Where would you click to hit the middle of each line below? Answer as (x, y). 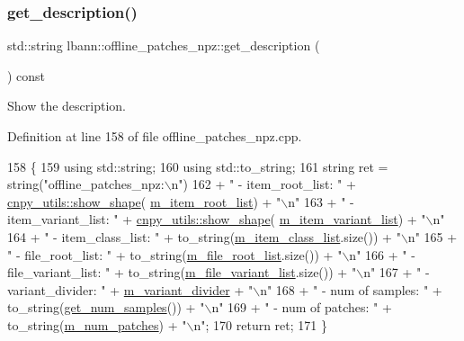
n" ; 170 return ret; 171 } (260, 324)
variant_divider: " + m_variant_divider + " (130, 289)
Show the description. (67, 106)
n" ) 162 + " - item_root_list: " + (263, 184)
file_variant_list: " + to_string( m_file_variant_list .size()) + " (182, 272)
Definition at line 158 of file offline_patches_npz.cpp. (155, 136)
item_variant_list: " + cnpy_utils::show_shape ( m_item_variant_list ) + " (217, 219)
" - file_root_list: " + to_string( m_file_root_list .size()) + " (175, 254)
